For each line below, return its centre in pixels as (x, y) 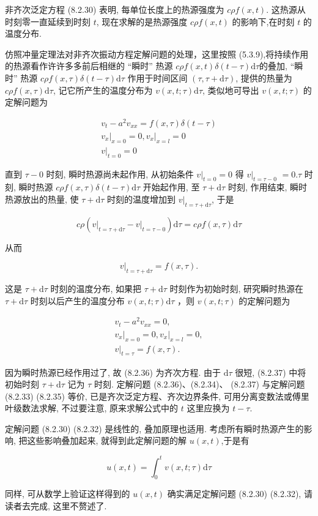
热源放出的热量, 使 (42, 199)
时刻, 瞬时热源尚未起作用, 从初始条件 (120, 174)
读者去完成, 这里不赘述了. (56, 505)
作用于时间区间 (157, 77)
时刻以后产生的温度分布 (77, 300)
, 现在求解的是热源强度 (142, 21)
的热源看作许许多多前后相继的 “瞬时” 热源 (89, 66)
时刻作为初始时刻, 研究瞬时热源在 (237, 289)
